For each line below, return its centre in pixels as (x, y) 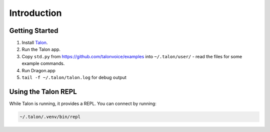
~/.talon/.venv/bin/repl (50, 117)
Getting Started (34, 31)
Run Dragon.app (39, 70)
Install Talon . (35, 43)
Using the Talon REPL (43, 91)
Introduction (35, 13)
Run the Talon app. (41, 49)
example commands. (43, 64)
